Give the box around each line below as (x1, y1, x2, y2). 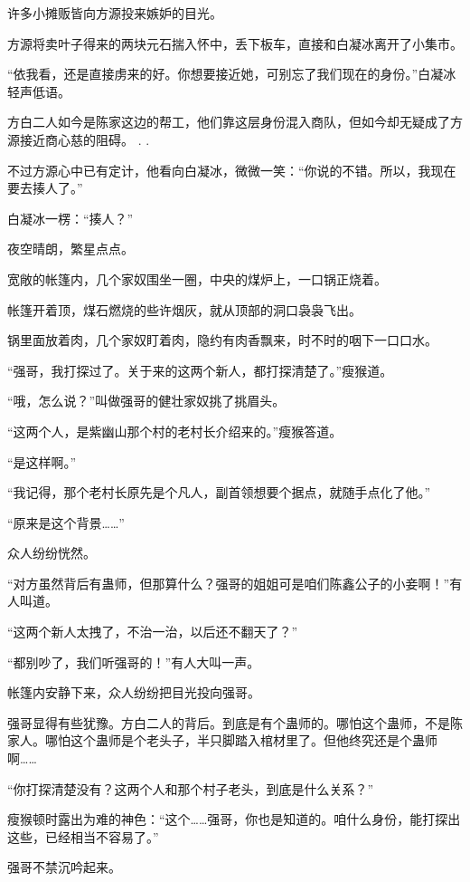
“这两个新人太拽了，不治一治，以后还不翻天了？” (7, 622, 298, 641)
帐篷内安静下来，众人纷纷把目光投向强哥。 (7, 683, 260, 702)
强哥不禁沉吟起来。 (7, 858, 121, 877)
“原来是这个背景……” (7, 513, 125, 532)
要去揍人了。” (7, 178, 83, 197)
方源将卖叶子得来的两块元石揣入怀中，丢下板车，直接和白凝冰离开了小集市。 (7, 34, 463, 53)
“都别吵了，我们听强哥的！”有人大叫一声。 (7, 652, 260, 671)
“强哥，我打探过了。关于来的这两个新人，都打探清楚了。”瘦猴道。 (7, 360, 393, 379)
